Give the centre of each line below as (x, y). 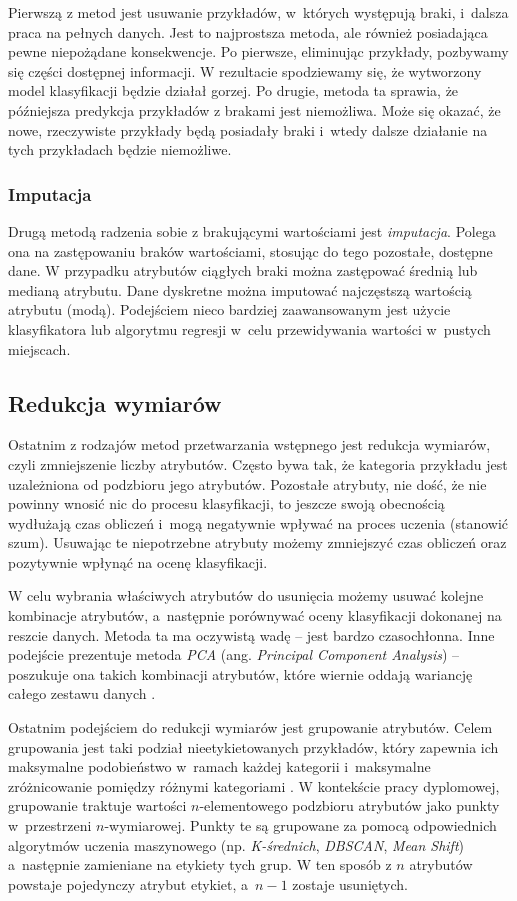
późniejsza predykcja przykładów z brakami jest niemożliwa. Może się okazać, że (254, 109)
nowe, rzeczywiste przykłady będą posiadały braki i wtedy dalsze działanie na (248, 129)
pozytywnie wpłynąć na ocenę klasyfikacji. (138, 561)
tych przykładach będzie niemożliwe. (120, 149)
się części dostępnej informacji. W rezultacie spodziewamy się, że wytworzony (245, 70)
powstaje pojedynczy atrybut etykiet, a (128, 883)
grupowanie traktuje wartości (97, 805)
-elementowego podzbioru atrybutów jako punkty (349, 805)
